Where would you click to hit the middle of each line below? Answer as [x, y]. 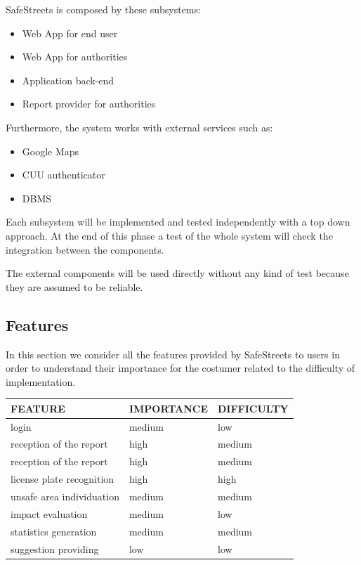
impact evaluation [49, 513]
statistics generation [54, 531]
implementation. [41, 381]
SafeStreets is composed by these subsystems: [103, 9]
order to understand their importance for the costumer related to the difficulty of [180, 368]
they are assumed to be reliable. [74, 286]
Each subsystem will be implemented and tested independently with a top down [178, 222]
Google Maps [51, 151]
